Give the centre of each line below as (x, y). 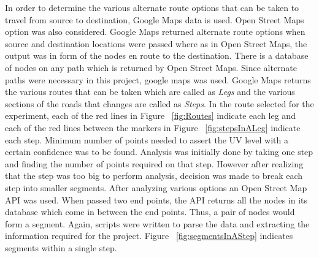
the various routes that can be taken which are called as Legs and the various (150, 92)
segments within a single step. (61, 247)
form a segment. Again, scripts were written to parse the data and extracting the (157, 223)
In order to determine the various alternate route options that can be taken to (152, 7)
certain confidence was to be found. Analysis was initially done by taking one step (159, 152)
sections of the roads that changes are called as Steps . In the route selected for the (159, 103)
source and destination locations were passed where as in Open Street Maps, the (156, 43)
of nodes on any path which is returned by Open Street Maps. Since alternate (151, 67)
